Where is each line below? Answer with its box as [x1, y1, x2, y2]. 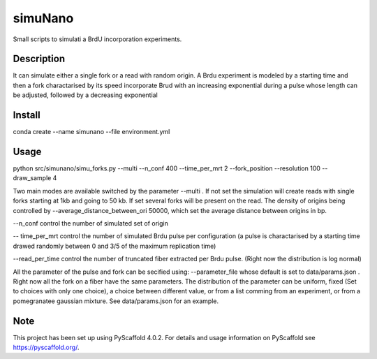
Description [13, 53, 66, 65]
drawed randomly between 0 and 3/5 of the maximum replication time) [13, 242, 216, 250]
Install [13, 109, 41, 122]
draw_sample [13, 174, 52, 182]
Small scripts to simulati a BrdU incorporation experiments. [13, 35, 182, 43]
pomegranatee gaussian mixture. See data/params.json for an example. [13, 297, 219, 305]
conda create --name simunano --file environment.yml [13, 128, 170, 136]
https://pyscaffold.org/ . [13, 343, 80, 352]
